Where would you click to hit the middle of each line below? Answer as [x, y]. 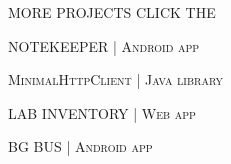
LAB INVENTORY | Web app [102, 112]
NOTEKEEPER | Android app [104, 45]
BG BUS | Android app [80, 146]
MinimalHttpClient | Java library [115, 79]
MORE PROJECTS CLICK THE [112, 12]
